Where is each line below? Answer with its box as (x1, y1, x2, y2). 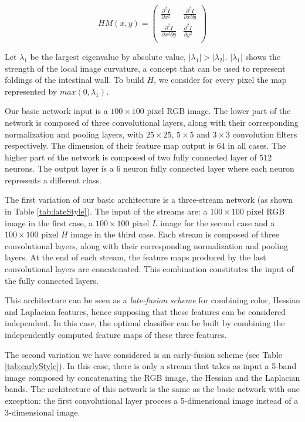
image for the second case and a (160, 216, 275, 229)
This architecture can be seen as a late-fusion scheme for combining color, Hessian (5, 294, 300, 306)
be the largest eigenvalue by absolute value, (30, 50, 186, 62)
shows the (245, 50, 281, 62)
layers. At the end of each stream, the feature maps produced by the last (5, 251, 266, 263)
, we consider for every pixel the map (154, 73, 287, 86)
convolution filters (232, 128, 297, 140)
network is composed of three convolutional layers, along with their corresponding (5, 116, 299, 128)
